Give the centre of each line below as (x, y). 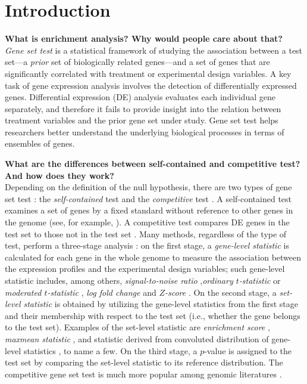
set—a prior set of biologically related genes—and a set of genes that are (137, 62)
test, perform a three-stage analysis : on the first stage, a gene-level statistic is (147, 245)
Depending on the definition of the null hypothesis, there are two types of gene (148, 187)
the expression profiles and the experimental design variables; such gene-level (145, 269)
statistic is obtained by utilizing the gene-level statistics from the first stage (161, 304)
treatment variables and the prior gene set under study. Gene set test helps (142, 120)
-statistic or (260, 280)
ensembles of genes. (40, 143)
